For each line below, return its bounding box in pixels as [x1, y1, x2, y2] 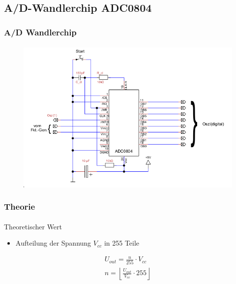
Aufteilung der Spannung [15, 238, 91, 248]
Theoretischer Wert [4, 221, 62, 231]
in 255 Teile [104, 238, 140, 248]
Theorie [4, 200, 35, 213]
